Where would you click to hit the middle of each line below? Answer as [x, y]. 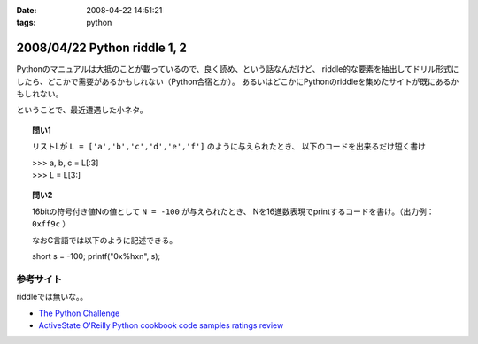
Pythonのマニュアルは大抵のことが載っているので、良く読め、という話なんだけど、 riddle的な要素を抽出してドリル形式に [238, 69]
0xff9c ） [51, 224]
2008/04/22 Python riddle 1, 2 [102, 48]
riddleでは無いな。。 [52, 297]
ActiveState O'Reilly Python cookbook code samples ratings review [161, 325]
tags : [26, 23]
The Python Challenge [79, 313]
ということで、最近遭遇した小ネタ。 [82, 110]
